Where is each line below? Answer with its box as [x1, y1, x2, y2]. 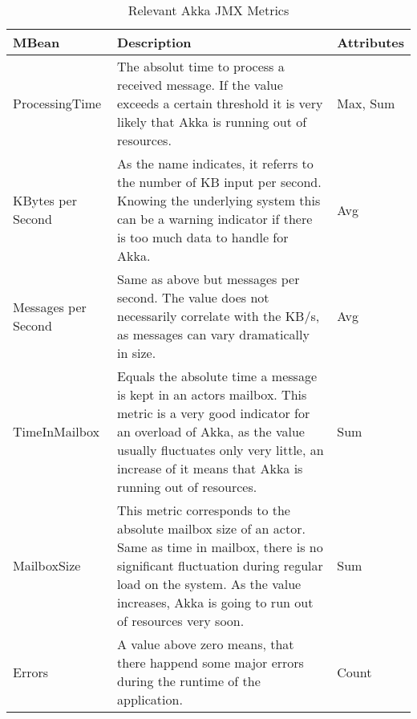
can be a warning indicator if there [117, 209, 313, 228]
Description [117, 33, 192, 51]
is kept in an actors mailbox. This [117, 385, 307, 404]
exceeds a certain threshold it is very [117, 94, 323, 112]
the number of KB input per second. [117, 173, 322, 191]
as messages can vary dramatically [117, 325, 310, 343]
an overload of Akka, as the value [117, 422, 305, 441]
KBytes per [13, 191, 77, 209]
